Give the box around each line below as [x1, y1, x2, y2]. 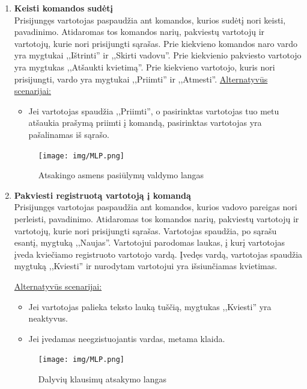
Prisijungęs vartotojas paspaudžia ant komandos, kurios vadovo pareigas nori [14, 201, 297, 213]
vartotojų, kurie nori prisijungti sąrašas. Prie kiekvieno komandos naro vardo [14, 37, 297, 49]
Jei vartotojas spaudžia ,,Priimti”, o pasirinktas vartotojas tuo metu [28, 104, 279, 117]
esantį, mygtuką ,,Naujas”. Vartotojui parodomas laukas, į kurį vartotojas [14, 236, 285, 249]
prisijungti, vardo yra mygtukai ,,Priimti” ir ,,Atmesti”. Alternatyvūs [14, 72, 268, 85]
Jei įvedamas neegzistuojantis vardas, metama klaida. [28, 332, 225, 344]
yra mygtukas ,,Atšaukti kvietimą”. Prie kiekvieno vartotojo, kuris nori [14, 60, 275, 73]
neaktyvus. [28, 312, 68, 325]
